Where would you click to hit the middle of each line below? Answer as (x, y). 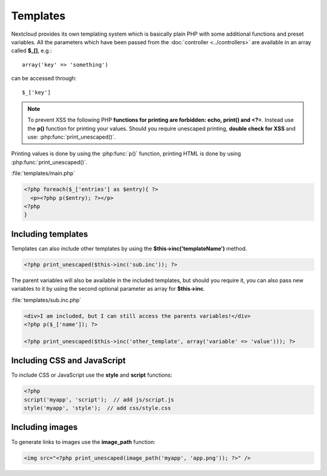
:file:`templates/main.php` (43, 173)
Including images (45, 427)
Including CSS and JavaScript (68, 361)
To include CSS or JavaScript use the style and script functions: (92, 375)
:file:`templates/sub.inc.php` (46, 300)
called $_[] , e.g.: (31, 51)
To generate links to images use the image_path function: (83, 441)
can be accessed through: (44, 78)
